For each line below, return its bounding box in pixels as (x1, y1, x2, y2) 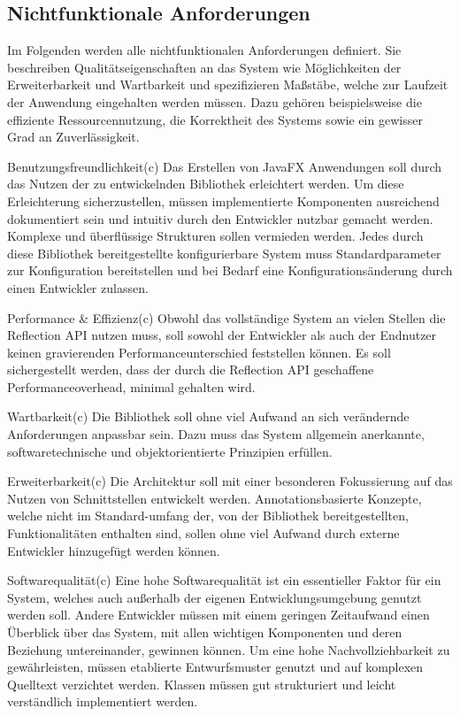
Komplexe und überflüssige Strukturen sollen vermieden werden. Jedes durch (7, 227, 424, 245)
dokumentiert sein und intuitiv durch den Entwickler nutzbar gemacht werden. (7, 209, 433, 227)
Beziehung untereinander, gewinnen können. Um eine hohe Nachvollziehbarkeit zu (7, 640, 450, 658)
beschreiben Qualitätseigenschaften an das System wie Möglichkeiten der (7, 58, 402, 76)
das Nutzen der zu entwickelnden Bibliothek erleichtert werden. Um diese (7, 174, 404, 193)
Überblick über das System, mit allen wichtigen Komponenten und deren (7, 623, 402, 642)
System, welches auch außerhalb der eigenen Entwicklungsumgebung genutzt (7, 588, 422, 606)
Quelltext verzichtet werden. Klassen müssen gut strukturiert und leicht (7, 674, 396, 693)
